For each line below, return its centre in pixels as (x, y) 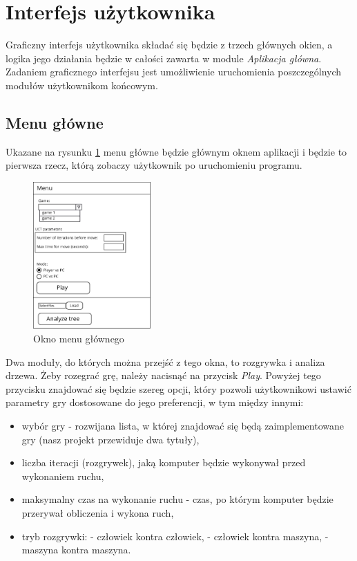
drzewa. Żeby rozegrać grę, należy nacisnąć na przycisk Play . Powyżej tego (163, 375)
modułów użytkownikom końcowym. (82, 85)
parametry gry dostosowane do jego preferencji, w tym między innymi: (155, 402)
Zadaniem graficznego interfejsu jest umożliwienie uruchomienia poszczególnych (174, 72)
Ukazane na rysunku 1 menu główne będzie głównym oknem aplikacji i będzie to (176, 151)
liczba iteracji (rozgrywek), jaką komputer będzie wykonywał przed (164, 462)
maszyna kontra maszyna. (76, 550)
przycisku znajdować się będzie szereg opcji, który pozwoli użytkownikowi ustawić (178, 388)
